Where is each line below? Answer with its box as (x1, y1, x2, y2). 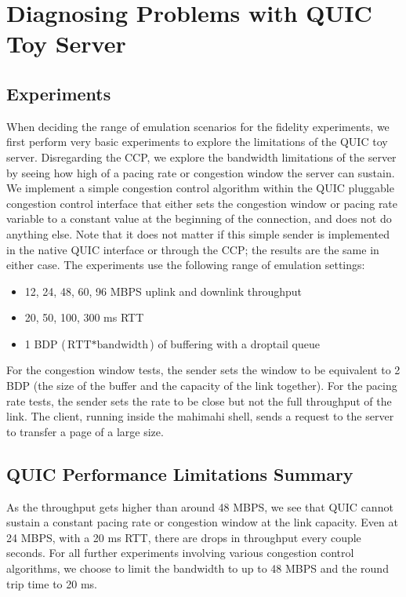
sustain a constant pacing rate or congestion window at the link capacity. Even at (6, 514, 398, 530)
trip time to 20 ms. (6, 575, 97, 592)
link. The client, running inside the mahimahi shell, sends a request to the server (6, 408, 394, 424)
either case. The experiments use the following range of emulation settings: (6, 257, 365, 273)
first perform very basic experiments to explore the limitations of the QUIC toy (6, 133, 388, 150)
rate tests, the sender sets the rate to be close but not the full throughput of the (6, 392, 392, 409)
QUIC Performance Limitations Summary (6, 461, 353, 486)
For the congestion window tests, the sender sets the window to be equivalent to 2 (6, 362, 401, 378)
